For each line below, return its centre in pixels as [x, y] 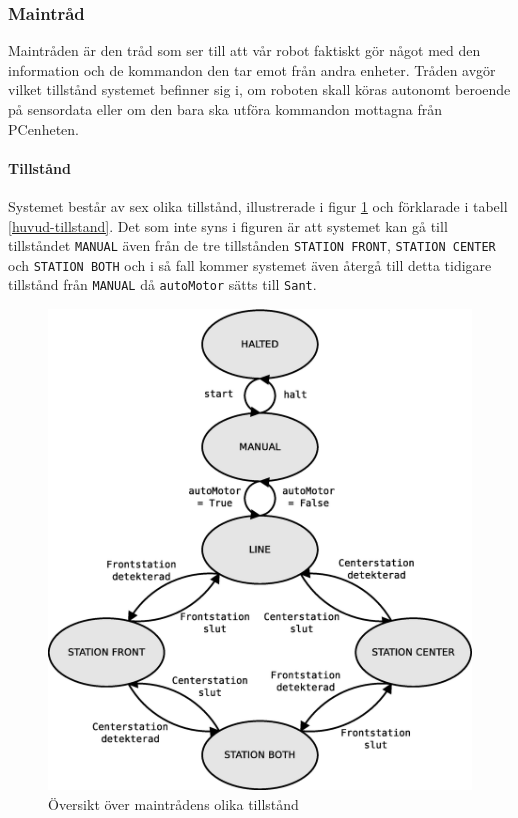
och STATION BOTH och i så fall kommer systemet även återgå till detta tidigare [250, 264]
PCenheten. [43, 128]
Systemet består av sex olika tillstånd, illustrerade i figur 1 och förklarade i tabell [258, 205]
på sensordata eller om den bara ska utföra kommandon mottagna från [225, 109]
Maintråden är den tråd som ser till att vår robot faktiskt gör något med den [244, 50]
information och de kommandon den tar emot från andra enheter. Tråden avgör [252, 69]
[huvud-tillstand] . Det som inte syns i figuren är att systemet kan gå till [228, 225]
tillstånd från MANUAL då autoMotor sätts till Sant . [162, 284]
